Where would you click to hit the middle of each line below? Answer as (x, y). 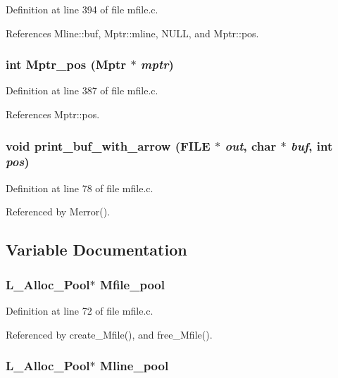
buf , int (312, 145)
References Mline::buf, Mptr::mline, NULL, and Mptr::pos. (132, 33)
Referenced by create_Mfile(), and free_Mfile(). (109, 334)
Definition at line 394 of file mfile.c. (82, 9)
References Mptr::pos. (53, 114)
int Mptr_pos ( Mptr (66, 64)
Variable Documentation (96, 250)
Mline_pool (134, 366)
